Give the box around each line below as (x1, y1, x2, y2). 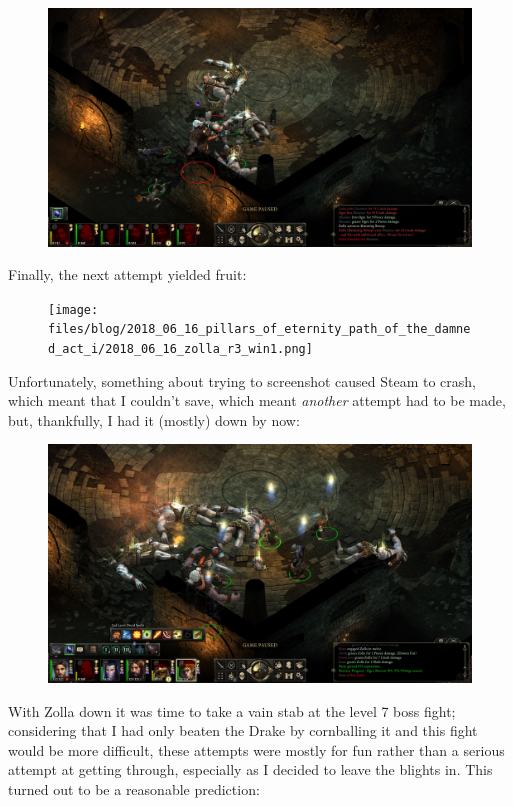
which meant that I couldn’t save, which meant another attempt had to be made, (8, 390, 506, 411)
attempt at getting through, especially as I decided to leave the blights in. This (8, 759, 493, 780)
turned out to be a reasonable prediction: (8, 778, 260, 799)
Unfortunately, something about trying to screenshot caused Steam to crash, (8, 370, 477, 391)
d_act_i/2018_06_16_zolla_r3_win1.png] (48, 342, 313, 356)
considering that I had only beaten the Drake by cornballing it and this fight (8, 720, 478, 741)
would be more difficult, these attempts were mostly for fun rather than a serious (8, 739, 505, 760)
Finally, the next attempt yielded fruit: (8, 264, 247, 285)
